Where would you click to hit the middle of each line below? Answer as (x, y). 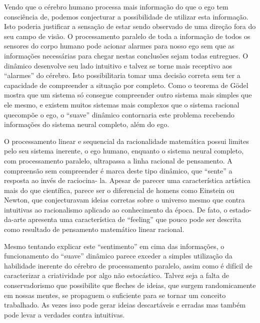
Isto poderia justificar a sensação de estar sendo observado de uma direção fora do (130, 26)
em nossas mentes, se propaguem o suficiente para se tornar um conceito (115, 295)
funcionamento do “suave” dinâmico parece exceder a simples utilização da (118, 256)
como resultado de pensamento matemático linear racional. (94, 229)
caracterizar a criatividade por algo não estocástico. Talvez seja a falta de (116, 275)
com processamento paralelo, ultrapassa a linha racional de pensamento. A (118, 160)
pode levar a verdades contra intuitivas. (64, 314)
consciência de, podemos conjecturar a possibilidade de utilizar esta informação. (126, 16)
